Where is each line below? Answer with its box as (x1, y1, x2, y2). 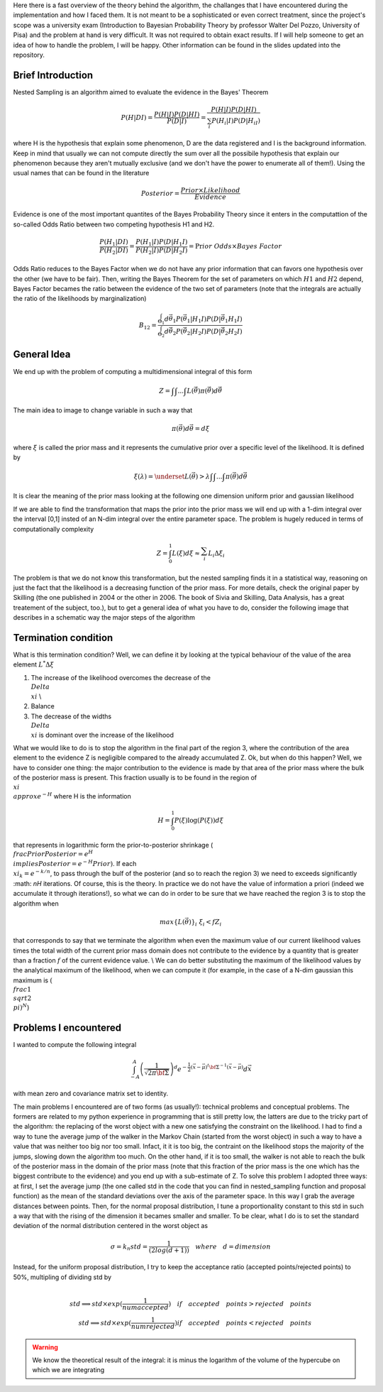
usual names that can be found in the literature (13, 169, 150, 177)
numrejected (131, 1322, 175, 1330)
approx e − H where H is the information (13, 791, 131, 801)
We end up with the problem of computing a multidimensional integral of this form (13, 367, 252, 376)
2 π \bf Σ (148, 1069, 170, 1077)
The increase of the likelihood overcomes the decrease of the (30, 673, 211, 681)
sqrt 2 (13, 994, 32, 1002)
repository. (13, 50, 45, 59)
